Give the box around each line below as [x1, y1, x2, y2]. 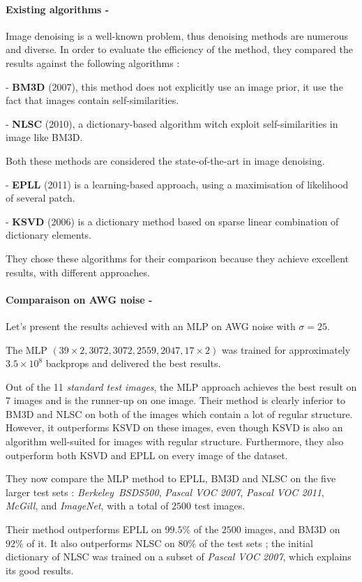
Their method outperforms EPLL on [6, 522, 162, 537]
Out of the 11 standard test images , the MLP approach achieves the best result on [6, 379, 357, 394]
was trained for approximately [221, 342, 351, 357]
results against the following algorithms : [6, 55, 180, 70]
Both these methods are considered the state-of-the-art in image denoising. [6, 153, 325, 167]
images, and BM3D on [244, 522, 340, 537]
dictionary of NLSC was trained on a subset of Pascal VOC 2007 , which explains [6, 549, 352, 564]
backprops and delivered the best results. [45, 356, 221, 371]
